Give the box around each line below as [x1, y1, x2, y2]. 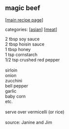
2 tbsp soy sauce [5, 36, 40, 42]
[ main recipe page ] [5, 17, 44, 23]
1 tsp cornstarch [5, 52, 38, 57]
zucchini [5, 77, 23, 83]
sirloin [5, 67, 18, 73]
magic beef [5, 4, 41, 12]
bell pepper [5, 83, 28, 89]
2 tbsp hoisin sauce [5, 41, 45, 47]
